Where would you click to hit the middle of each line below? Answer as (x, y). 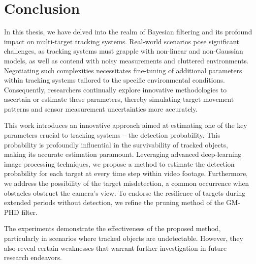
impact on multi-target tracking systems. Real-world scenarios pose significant (122, 41)
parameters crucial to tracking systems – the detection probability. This (112, 135)
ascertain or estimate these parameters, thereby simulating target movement (119, 99)
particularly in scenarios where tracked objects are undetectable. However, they (124, 238)
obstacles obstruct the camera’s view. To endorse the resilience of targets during (125, 192)
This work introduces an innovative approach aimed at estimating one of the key (126, 125)
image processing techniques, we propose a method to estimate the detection (119, 163)
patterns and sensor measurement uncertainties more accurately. (101, 108)
